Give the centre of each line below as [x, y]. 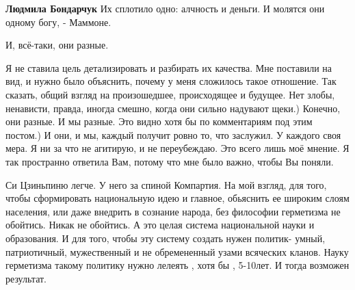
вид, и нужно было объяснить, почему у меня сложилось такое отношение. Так [171, 81]
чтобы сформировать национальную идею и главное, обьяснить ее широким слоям [177, 198]
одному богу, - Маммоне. [58, 22]
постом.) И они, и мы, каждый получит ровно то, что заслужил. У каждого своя [173, 134]
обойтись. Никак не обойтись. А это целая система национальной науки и [160, 225]
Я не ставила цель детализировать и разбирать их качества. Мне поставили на [169, 67]
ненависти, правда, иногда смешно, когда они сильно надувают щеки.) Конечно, [173, 108]
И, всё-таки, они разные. [57, 45]
